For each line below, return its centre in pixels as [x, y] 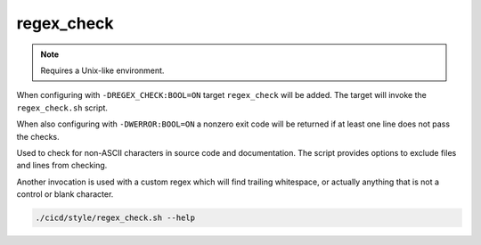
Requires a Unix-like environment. [102, 70]
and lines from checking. [62, 166]
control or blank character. [65, 194]
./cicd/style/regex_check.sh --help [115, 218]
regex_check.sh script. [62, 108]
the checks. [38, 136]
